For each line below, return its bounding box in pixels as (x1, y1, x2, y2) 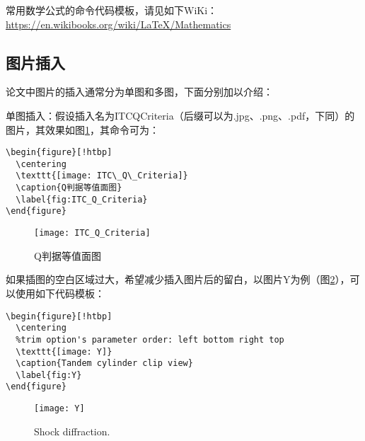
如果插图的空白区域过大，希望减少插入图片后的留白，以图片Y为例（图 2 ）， (6, 272, 350, 287)
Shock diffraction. (34, 423, 110, 438)
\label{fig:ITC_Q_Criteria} (16, 194, 148, 205)
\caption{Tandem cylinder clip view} (16, 358, 193, 369)
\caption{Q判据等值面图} (16, 183, 122, 193)
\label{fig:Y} (16, 370, 82, 380)
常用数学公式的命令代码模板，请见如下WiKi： (6, 3, 218, 17)
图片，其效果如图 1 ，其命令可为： (6, 122, 159, 137)
